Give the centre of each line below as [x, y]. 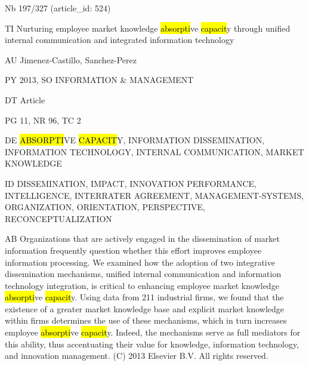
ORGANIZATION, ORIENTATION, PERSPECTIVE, [105, 207]
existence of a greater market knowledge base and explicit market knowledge [145, 308]
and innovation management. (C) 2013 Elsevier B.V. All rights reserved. [137, 356]
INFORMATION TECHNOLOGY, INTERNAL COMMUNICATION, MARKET [154, 151]
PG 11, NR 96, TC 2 [43, 120]
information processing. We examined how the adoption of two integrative [140, 262]
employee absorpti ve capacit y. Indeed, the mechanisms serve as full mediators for [153, 332]
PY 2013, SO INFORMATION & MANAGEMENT [99, 80]
